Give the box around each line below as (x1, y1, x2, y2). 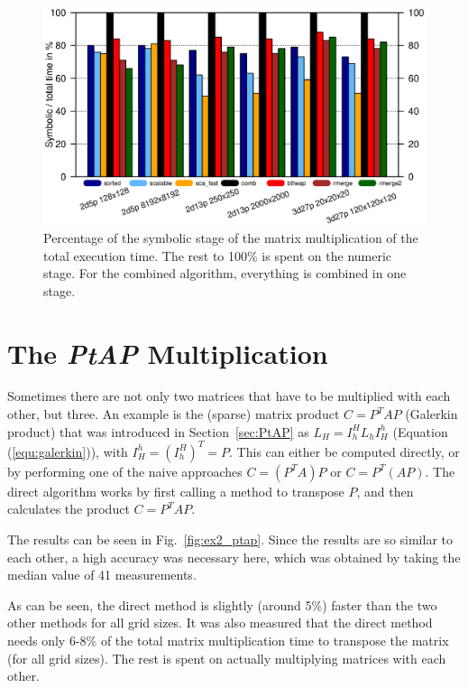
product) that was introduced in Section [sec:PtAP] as (7, 422, 309, 441)
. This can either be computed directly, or (229, 442, 460, 460)
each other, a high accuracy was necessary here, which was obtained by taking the (7, 547, 461, 566)
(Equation (392, 422, 448, 441)
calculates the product (7, 499, 130, 518)
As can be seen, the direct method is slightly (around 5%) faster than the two (7, 595, 437, 614)
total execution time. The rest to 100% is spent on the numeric (43, 246, 392, 265)
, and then (356, 481, 414, 500)
